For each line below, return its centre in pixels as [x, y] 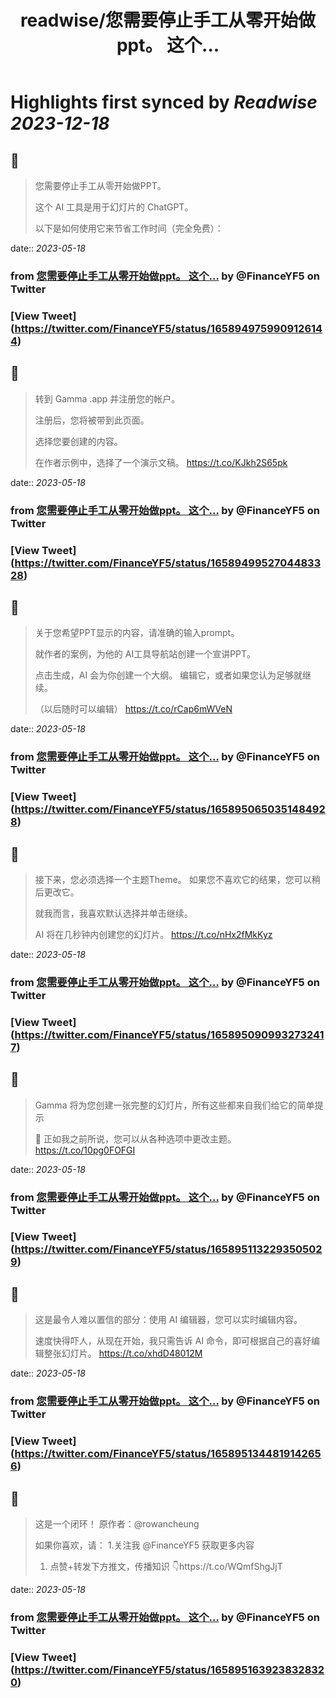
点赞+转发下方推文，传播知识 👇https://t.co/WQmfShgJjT [166, 1566]
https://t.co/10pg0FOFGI [85, 1150]
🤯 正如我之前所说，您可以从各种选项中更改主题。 [135, 1138]
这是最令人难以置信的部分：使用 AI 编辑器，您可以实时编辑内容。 [168, 1320]
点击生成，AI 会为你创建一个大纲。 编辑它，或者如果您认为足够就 [168, 675]
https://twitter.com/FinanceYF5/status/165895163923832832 [169, 1669]
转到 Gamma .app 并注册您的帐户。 [107, 398]
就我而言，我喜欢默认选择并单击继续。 [113, 913]
